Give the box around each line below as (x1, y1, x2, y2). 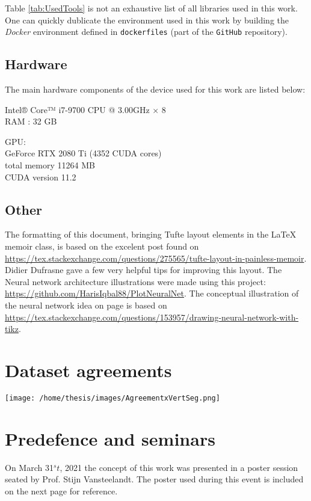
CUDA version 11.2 (5, 170, 76, 183)
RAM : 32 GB (5, 115, 57, 128)
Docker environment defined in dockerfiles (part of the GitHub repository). (5, 25, 288, 38)
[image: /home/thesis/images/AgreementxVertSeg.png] (5, 393, 220, 402)
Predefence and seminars (5, 426, 215, 450)
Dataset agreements (5, 357, 172, 382)
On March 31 (5, 461, 54, 473)
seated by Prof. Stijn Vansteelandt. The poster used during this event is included (5, 473, 304, 485)
